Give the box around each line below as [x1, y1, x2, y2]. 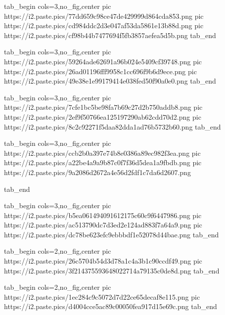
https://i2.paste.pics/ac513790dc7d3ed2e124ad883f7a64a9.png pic [4, 220, 202, 230]
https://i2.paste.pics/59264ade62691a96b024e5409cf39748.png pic [4, 56, 202, 66]
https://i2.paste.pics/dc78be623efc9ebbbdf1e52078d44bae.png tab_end [4, 229, 219, 239]
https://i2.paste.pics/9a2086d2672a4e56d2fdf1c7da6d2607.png [4, 167, 191, 177]
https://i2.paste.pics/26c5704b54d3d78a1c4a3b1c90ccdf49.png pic [4, 256, 202, 266]
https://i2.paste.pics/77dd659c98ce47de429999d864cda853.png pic [4, 10, 204, 21]
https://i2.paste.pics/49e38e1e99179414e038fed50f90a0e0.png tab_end [4, 76, 216, 86]
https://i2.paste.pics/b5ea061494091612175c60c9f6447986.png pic [4, 210, 202, 220]
